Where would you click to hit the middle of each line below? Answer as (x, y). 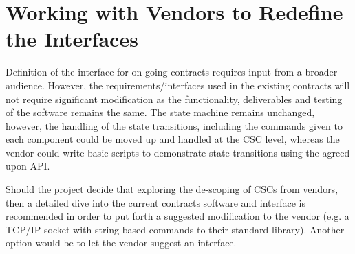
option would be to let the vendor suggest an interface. (121, 243)
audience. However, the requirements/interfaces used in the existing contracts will (178, 85)
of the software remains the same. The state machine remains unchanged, (160, 112)
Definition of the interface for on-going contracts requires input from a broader (172, 72)
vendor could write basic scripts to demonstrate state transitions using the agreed (178, 152)
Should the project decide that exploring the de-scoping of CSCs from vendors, (172, 189)
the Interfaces (72, 39)
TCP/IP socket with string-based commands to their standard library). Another (175, 229)
